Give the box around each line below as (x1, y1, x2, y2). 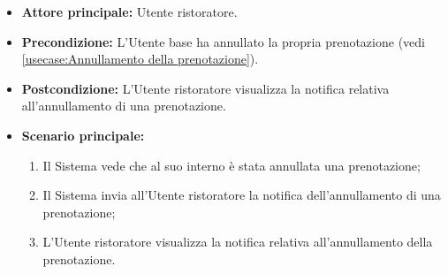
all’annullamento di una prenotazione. (21, 96, 226, 115)
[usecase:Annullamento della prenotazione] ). (21, 49, 259, 68)
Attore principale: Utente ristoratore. (21, 3, 238, 20)
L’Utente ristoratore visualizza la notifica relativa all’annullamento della (42, 232, 433, 251)
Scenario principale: (21, 126, 145, 144)
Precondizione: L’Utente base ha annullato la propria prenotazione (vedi (21, 32, 425, 50)
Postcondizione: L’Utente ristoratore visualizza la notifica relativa (21, 79, 390, 97)
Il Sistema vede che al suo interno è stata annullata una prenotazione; (42, 156, 421, 174)
